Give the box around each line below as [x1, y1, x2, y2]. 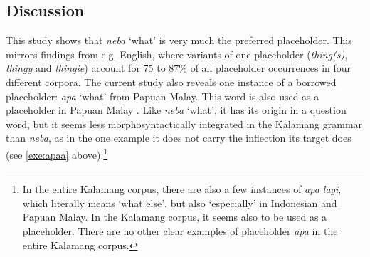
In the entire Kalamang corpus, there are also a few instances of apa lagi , [22, 182, 342, 196]
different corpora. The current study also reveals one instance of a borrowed [6, 74, 337, 89]
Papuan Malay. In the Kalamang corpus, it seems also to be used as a [22, 209, 327, 224]
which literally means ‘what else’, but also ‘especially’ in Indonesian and [22, 195, 337, 210]
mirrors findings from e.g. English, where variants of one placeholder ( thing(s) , [6, 46, 348, 61]
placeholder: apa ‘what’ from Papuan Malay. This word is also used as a [6, 88, 319, 103]
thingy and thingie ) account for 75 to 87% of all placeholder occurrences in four [6, 61, 351, 75]
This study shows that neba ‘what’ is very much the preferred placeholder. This [6, 33, 352, 48]
